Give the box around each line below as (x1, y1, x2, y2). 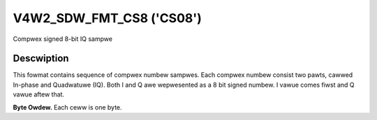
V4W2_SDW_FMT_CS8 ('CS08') (13, 10, 202, 26)
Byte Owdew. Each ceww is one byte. (13, 103, 122, 111)
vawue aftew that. (13, 90, 65, 98)
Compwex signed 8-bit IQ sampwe (13, 35, 113, 43)
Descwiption (13, 53, 69, 65)
